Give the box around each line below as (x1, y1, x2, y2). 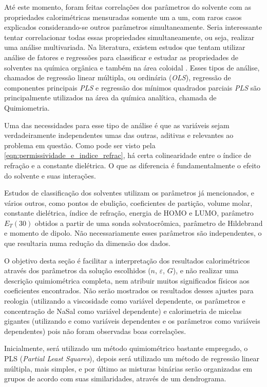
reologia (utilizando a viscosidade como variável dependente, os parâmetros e (4, 295, 245, 306)
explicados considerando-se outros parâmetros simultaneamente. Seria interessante (4, 22, 262, 32)
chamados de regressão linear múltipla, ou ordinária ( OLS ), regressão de (4, 72, 231, 83)
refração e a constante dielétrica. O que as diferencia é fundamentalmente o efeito (4, 160, 260, 170)
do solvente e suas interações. (4, 170, 96, 181)
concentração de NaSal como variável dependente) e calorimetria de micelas (4, 305, 242, 316)
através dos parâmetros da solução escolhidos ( (4, 265, 151, 276)
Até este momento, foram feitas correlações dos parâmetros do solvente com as (4, 2, 251, 12)
